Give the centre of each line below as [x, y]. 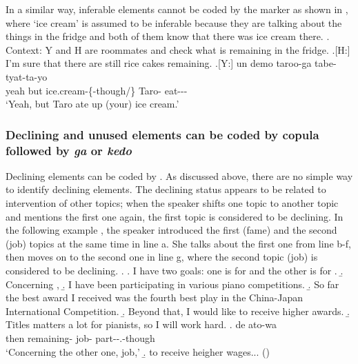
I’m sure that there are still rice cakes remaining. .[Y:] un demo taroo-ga [159, 63]
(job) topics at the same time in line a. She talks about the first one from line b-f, [178, 243]
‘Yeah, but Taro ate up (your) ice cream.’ [92, 104]
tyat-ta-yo [27, 76]
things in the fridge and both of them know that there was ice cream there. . [168, 36]
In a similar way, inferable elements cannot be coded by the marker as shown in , [177, 9]
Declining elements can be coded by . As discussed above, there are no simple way [179, 175]
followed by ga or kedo [69, 150]
